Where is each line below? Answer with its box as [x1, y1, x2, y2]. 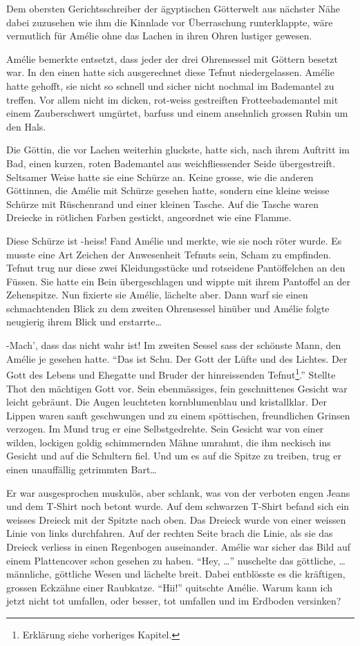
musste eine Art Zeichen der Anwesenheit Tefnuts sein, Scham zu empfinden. [6, 247, 332, 261]
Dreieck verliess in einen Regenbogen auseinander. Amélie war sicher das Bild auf [6, 540, 351, 554]
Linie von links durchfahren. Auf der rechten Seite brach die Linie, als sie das [6, 526, 333, 540]
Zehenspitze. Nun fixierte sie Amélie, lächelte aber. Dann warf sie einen [6, 287, 308, 302]
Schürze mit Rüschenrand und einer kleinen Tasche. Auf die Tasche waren [6, 196, 319, 211]
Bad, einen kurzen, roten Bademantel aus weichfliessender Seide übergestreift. [6, 155, 336, 170]
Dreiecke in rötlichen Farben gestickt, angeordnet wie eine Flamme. [6, 210, 292, 225]
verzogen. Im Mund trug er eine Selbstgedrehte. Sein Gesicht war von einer [6, 421, 324, 436]
